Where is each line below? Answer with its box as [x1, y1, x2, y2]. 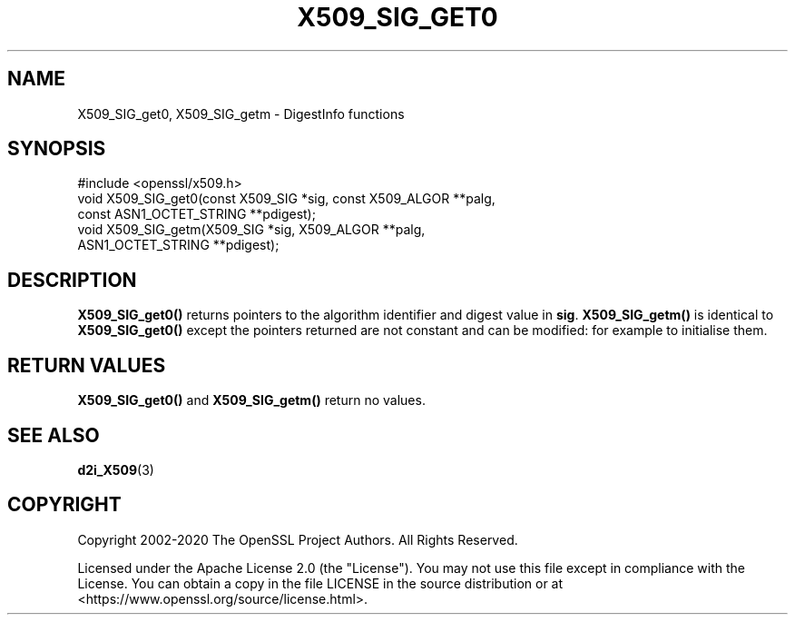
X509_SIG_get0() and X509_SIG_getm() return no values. [77, 392, 426, 409]
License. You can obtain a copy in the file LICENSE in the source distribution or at [77, 575, 564, 591]
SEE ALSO [7, 423, 100, 447]
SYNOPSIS [7, 137, 106, 161]
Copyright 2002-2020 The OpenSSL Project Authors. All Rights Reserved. [77, 531, 518, 548]
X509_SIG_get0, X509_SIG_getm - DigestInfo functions [77, 105, 405, 122]
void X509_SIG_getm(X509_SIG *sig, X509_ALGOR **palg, [77, 222, 426, 238]
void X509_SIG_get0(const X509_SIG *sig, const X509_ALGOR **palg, [77, 191, 496, 207]
